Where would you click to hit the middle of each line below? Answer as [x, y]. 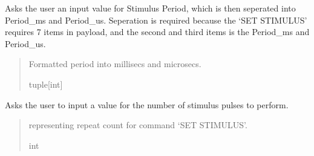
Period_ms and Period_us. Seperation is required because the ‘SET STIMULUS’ [156, 20]
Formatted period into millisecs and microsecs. [115, 64]
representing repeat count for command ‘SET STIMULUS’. [138, 125]
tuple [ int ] [46, 84]
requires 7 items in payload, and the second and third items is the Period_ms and [157, 32]
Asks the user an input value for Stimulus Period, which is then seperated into [150, 8]
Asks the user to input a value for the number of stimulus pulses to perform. [147, 104]
